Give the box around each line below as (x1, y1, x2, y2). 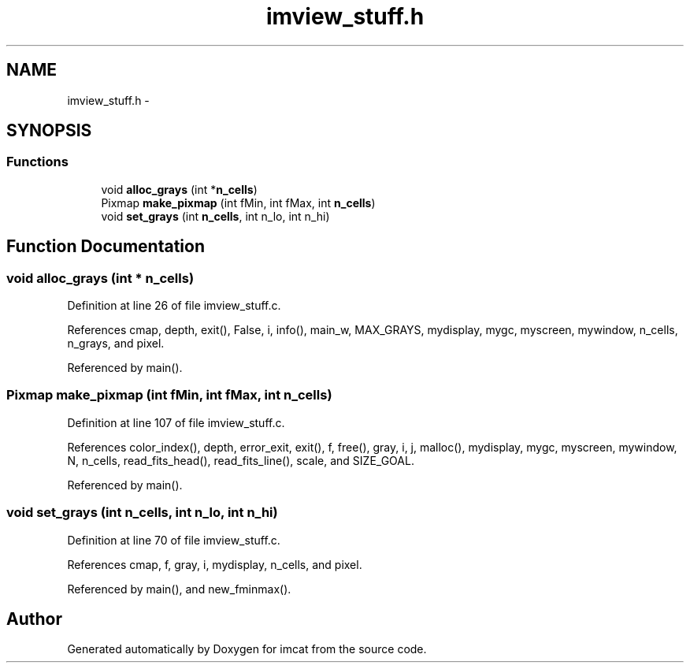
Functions (6, 154, 69, 170)
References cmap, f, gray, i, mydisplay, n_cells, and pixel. (67, 557, 362, 571)
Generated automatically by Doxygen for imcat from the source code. (67, 642, 427, 656)
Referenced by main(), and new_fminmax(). (67, 582, 291, 596)
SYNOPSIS (6, 121, 92, 141)
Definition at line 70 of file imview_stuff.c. (67, 533, 280, 547)
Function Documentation (6, 236, 205, 257)
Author (6, 608, 62, 629)
